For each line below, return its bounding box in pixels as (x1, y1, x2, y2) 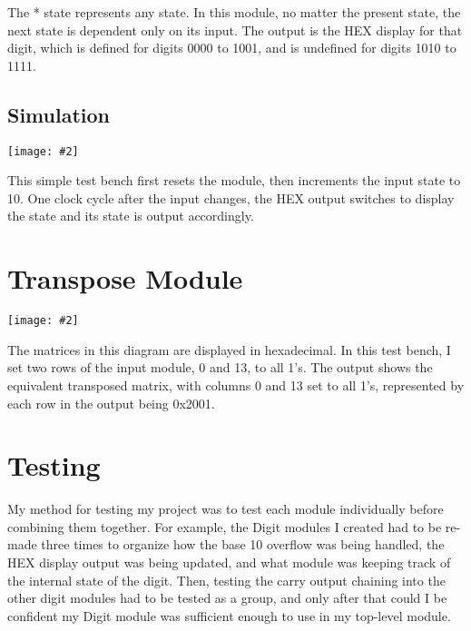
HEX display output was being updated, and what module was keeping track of (7, 553, 451, 572)
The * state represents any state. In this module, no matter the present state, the (7, 3, 461, 21)
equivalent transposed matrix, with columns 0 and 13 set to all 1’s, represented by (7, 375, 465, 394)
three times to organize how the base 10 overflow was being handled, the (41, 535, 445, 554)
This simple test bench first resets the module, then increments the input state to (7, 171, 461, 190)
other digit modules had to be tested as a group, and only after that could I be (7, 588, 447, 607)
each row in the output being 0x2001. (7, 393, 215, 412)
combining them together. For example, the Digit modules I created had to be (7, 517, 442, 536)
